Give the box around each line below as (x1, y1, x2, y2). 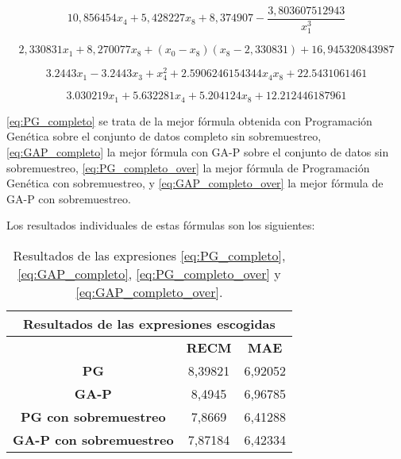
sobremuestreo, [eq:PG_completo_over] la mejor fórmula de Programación (6, 159, 370, 175)
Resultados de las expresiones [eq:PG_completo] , (13, 245, 286, 264)
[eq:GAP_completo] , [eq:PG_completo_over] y (17, 264, 281, 283)
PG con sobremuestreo (21, 407, 166, 426)
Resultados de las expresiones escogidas (23, 314, 276, 333)
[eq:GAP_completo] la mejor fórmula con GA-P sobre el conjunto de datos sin (6, 144, 389, 160)
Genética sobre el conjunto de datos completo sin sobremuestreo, (6, 128, 322, 145)
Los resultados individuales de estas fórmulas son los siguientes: (6, 217, 315, 233)
